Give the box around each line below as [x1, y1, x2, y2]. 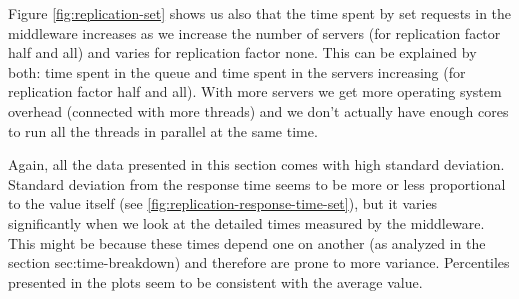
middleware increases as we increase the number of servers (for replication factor [8, 22, 501, 43]
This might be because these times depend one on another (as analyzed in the [8, 232, 486, 253]
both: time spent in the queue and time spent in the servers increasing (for [8, 61, 466, 82]
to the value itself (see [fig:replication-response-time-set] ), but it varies [8, 193, 438, 214]
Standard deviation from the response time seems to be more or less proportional [8, 173, 506, 194]
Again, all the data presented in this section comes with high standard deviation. [8, 154, 505, 175]
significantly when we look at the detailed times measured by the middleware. [8, 212, 485, 233]
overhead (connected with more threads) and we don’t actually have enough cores [8, 100, 509, 121]
